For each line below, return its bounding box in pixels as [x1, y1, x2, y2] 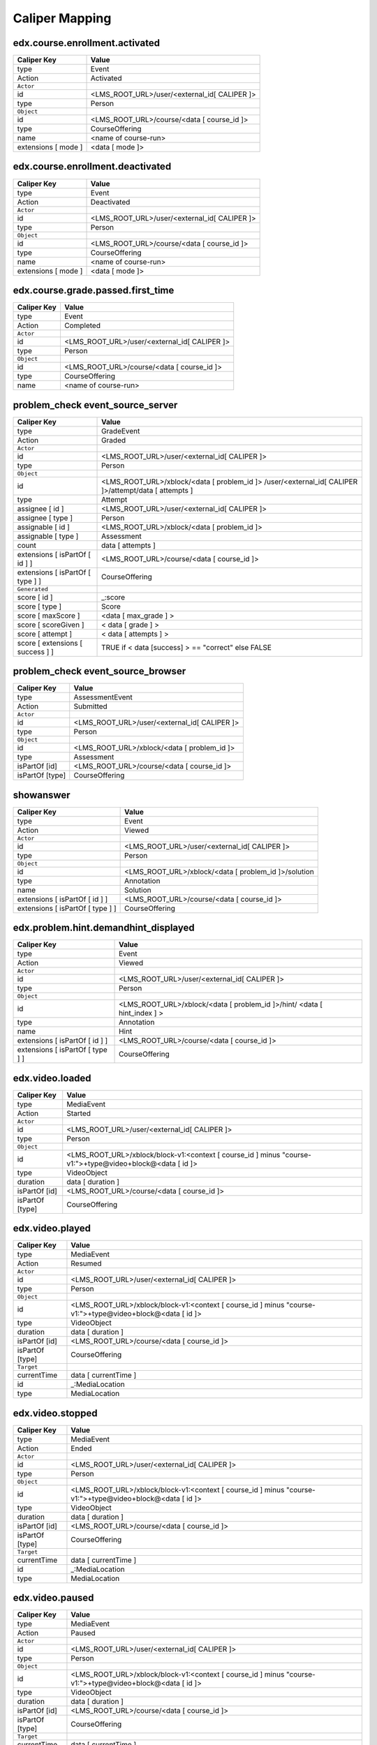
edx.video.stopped [13, 1407, 98, 1419]
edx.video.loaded [13, 1072, 91, 1084]
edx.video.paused [13, 1592, 94, 1604]
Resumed [71, 1258, 102, 1268]
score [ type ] [17, 601, 62, 611]
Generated [17, 585, 49, 593]
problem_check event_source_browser [13, 665, 186, 677]
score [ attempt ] [17, 629, 73, 639]
